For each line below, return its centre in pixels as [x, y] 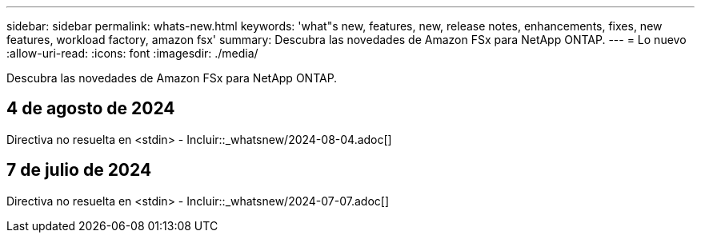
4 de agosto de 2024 [91, 109]
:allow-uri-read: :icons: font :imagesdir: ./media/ [132, 53]
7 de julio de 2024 [79, 170]
